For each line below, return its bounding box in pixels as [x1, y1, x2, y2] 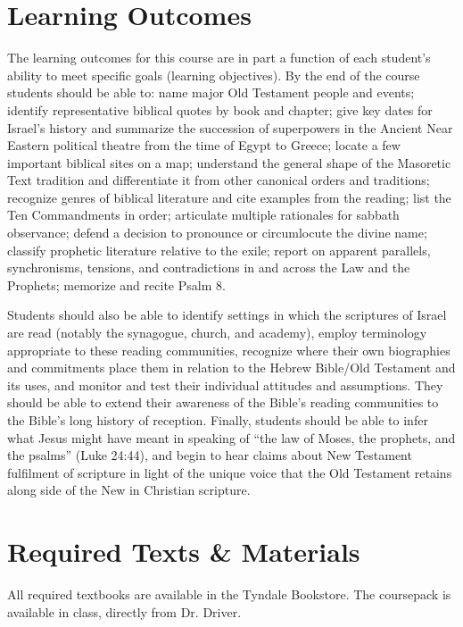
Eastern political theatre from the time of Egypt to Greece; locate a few [7, 136, 401, 155]
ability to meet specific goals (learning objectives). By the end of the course [7, 65, 420, 84]
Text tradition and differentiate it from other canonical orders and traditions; [7, 171, 430, 189]
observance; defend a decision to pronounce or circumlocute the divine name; [7, 223, 427, 242]
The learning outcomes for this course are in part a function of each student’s [7, 48, 431, 67]
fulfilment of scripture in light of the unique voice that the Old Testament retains [7, 463, 452, 481]
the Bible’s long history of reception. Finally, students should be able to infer [7, 411, 428, 429]
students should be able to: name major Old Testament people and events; [7, 83, 415, 102]
